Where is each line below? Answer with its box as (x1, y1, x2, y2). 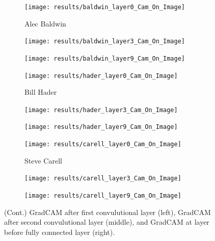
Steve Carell (24, 155, 62, 166)
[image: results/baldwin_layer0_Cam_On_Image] (24, 4, 185, 11)
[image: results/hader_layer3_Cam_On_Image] (24, 106, 178, 114)
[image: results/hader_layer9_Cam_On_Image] (24, 123, 178, 131)
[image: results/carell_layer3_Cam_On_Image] (24, 175, 181, 182)
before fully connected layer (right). (4, 226, 115, 237)
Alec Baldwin (24, 18, 66, 29)
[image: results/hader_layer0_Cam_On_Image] (24, 72, 178, 79)
